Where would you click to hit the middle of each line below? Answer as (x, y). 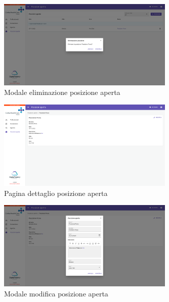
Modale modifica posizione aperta (56, 293)
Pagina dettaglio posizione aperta (56, 193)
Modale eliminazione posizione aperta (62, 92)
